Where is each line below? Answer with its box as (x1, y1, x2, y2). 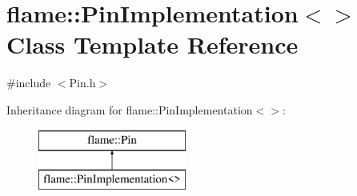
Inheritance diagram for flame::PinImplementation (6, 101, 253, 118)
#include (6, 74, 51, 91)
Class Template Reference (6, 28, 299, 61)
